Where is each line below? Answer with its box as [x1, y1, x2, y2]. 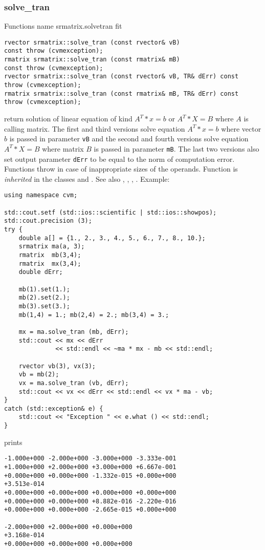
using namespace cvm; [4, 192, 78, 199]
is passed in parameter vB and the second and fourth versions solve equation [9, 133, 249, 144]
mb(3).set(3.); [18, 302, 70, 310]
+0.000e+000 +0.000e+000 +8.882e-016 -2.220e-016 [4, 497, 176, 505]
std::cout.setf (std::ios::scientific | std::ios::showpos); [4, 208, 217, 216]
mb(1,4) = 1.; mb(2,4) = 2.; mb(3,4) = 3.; [18, 311, 169, 319]
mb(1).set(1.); [18, 285, 70, 293]
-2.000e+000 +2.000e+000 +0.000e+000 [4, 523, 132, 531]
